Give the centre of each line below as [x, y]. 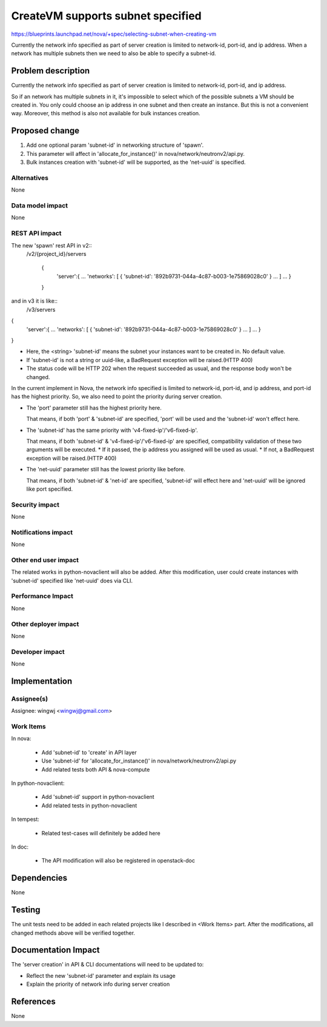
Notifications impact [42, 532]
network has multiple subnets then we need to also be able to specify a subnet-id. [114, 53]
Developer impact [38, 652]
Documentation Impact [55, 950]
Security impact [35, 505]
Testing [26, 910]
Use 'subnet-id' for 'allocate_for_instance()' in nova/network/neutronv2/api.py [139, 761]
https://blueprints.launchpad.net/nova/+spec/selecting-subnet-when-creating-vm [114, 34]
